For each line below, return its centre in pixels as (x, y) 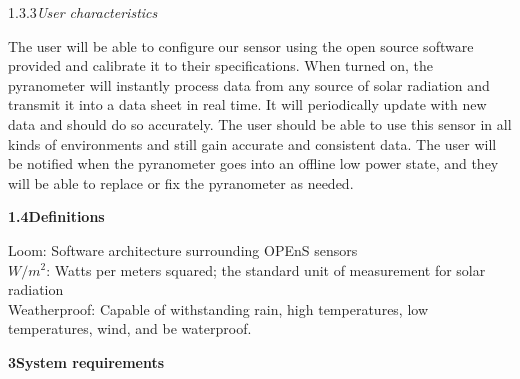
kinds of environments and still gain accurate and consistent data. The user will (252, 143)
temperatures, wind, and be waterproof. (130, 328)
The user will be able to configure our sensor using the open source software (241, 45)
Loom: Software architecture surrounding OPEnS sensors (183, 249)
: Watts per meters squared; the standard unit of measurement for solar (266, 269)
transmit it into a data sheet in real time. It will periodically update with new (247, 104)
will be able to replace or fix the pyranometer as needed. (181, 182)
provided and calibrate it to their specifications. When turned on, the (221, 65)
